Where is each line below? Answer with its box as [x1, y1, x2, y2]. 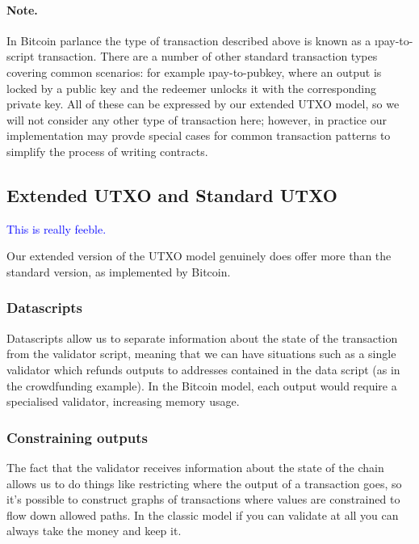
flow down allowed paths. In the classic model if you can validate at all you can [6, 506, 399, 523]
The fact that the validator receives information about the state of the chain [6, 458, 384, 475]
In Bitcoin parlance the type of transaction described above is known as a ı [6, 32, 378, 48]
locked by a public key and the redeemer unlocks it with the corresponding [6, 79, 377, 96]
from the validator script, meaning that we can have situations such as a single [6, 345, 396, 362]
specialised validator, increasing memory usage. [6, 393, 240, 410]
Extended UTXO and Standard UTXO [6, 182, 337, 207]
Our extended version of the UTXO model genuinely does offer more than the [6, 247, 392, 264]
